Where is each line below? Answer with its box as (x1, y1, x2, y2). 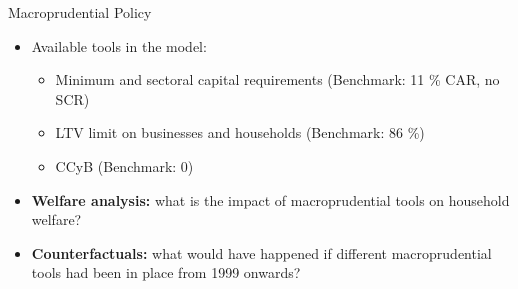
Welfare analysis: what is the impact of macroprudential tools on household (31, 189, 510, 210)
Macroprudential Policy (8, 2, 152, 22)
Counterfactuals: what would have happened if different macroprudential (31, 242, 492, 263)
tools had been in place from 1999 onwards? (31, 262, 301, 283)
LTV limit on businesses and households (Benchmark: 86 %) (55, 122, 425, 143)
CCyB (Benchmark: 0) (55, 155, 194, 176)
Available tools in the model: (31, 35, 207, 56)
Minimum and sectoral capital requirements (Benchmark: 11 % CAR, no (55, 69, 500, 90)
